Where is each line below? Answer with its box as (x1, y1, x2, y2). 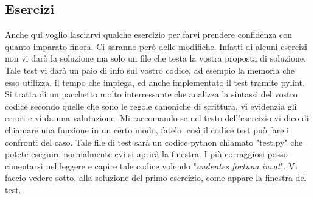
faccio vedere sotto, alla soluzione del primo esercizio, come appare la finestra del (5, 171, 307, 184)
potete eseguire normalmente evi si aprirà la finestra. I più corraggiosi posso (5, 147, 288, 160)
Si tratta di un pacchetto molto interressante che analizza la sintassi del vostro (5, 88, 298, 101)
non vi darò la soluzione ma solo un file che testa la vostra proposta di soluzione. (5, 52, 306, 65)
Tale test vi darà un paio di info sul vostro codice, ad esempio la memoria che (5, 63, 295, 76)
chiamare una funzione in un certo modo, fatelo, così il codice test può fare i (5, 123, 289, 136)
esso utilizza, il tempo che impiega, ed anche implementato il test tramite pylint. (5, 76, 305, 88)
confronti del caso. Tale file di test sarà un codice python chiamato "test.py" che (5, 135, 303, 148)
